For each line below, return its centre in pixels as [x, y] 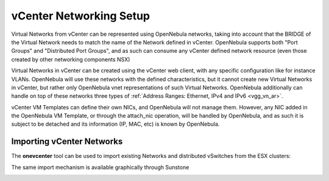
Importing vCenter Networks [67, 142]
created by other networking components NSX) [71, 59]
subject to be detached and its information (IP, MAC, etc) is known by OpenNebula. [115, 124]
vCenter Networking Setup [81, 16]
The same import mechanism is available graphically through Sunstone [100, 167]
